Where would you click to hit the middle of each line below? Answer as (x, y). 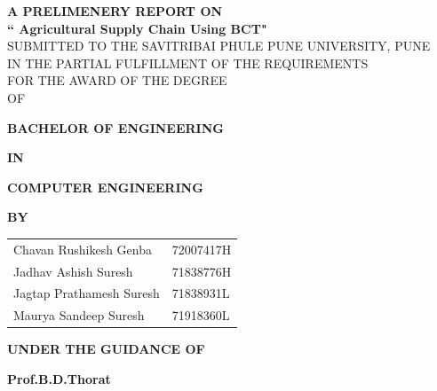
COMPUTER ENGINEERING (105, 187)
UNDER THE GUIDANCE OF (106, 349)
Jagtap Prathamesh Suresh (87, 293)
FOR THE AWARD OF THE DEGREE (117, 80)
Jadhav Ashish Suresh (73, 271)
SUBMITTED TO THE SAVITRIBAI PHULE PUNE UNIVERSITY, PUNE (219, 46)
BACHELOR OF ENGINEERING (115, 127)
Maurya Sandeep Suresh (79, 315)
